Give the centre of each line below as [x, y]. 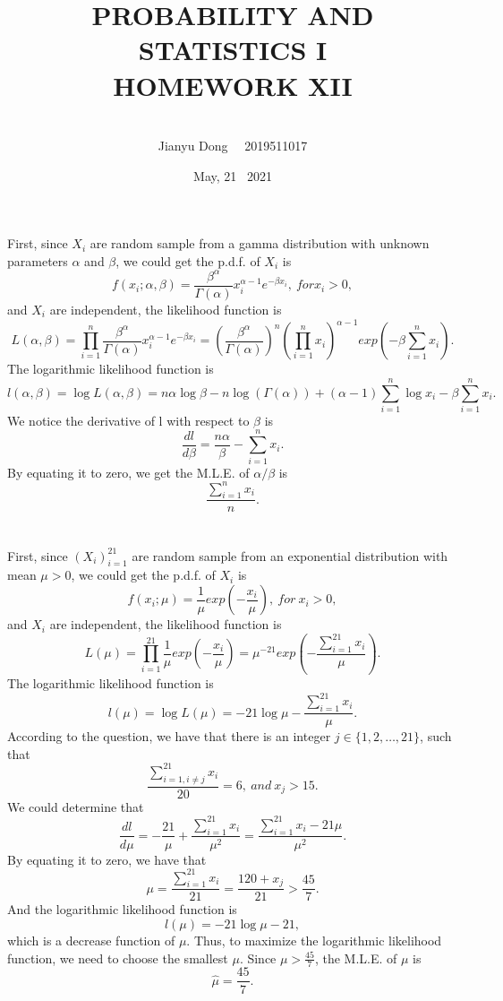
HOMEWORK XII [233, 85]
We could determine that [76, 806]
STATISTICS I [233, 50]
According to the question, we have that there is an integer [169, 736]
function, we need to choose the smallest [118, 958]
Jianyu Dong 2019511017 [233, 146]
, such [436, 736]
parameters [38, 260]
